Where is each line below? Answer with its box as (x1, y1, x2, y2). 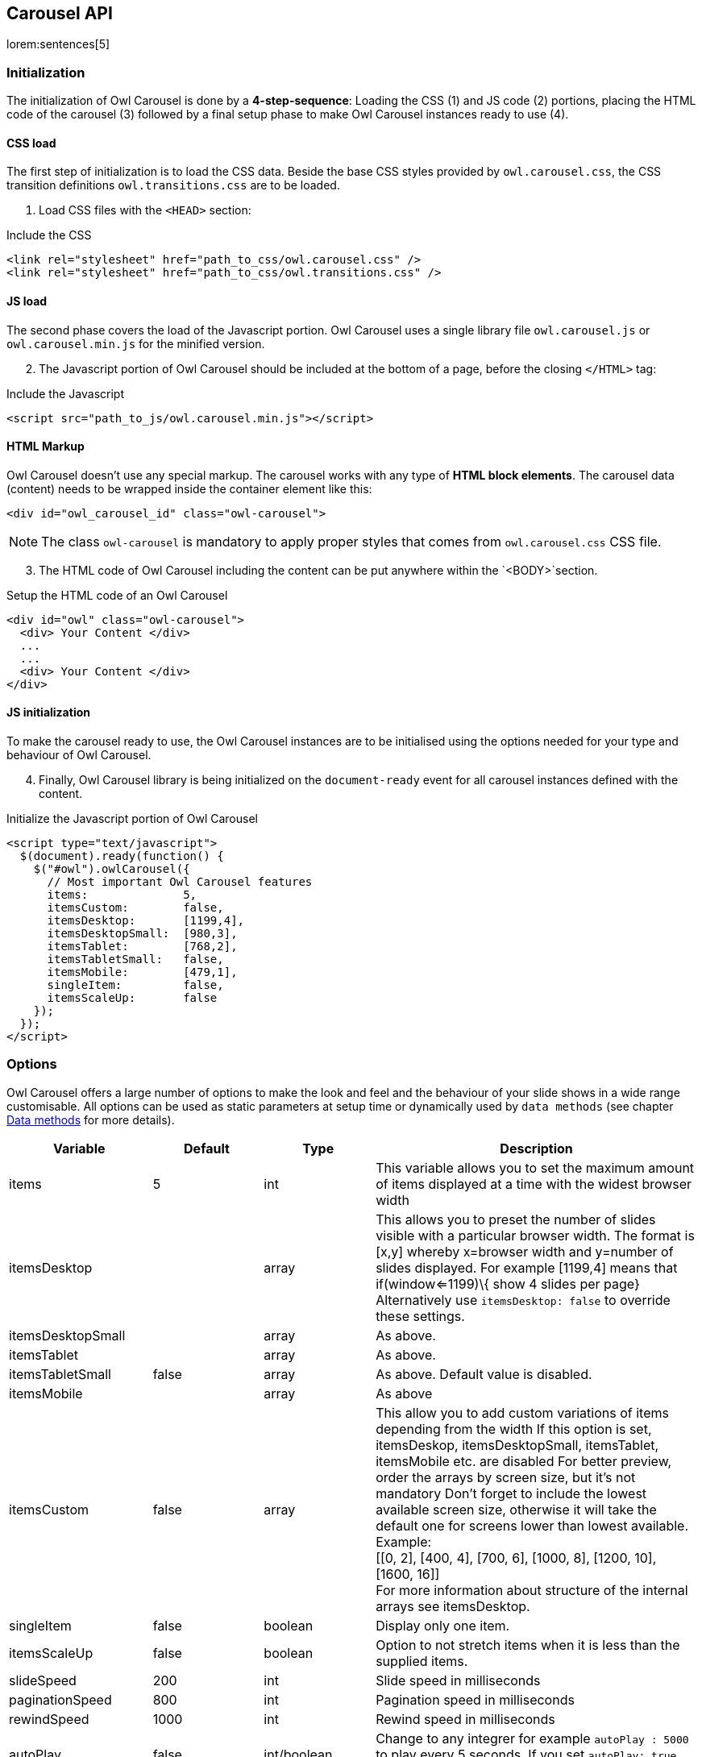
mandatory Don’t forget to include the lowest (376, 1485, 647, 1502)
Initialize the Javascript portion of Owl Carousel (6, 812, 258, 826)
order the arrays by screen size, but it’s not (376, 1468, 636, 1485)
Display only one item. (376, 1617, 510, 1634)
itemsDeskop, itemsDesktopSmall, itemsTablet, (376, 1436, 659, 1453)
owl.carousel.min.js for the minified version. (6, 336, 265, 351)
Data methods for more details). (6, 1112, 175, 1127)
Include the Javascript (6, 386, 124, 401)
